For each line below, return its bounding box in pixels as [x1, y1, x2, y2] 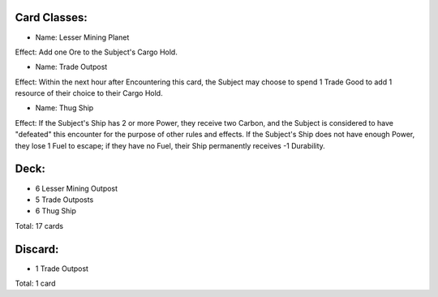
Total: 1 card [15, 278, 56, 288]
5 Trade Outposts [35, 195, 94, 204]
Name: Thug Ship [35, 103, 94, 113]
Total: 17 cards [15, 221, 64, 230]
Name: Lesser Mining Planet [35, 32, 130, 42]
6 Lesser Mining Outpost [35, 183, 118, 193]
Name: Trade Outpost [35, 62, 108, 72]
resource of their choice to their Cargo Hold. [15, 88, 163, 98]
